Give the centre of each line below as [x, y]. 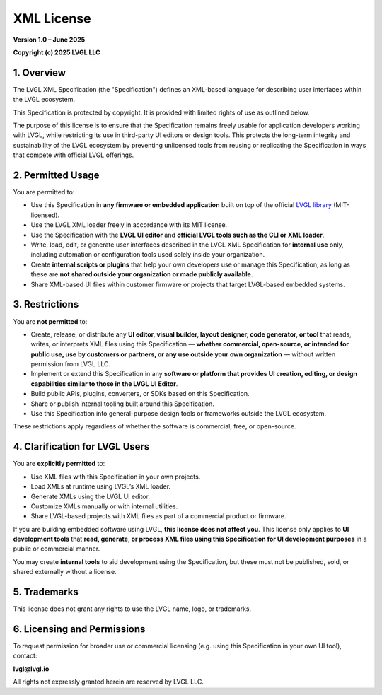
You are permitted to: [44, 192]
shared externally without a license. [65, 572]
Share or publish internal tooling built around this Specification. [123, 404]
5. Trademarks [46, 592]
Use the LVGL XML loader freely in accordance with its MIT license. [129, 225]
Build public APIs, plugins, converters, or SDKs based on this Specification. [140, 394]
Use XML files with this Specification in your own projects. [116, 477]
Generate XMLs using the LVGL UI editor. [90, 496]
